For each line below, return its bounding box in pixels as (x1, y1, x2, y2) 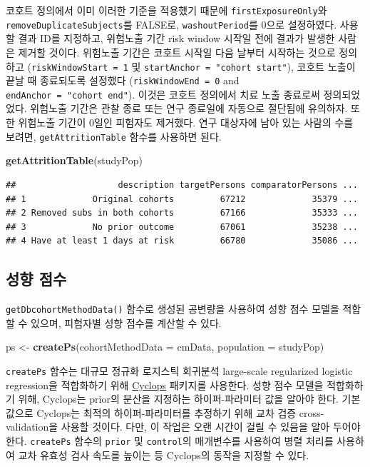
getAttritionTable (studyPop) (6, 153, 143, 168)
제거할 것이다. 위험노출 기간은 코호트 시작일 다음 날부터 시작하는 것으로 (18, 44, 336, 59)
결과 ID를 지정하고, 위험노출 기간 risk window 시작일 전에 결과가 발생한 (18, 31, 335, 46)
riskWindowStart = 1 (31, 62, 128, 73)
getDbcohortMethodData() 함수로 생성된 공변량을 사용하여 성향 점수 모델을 (6, 301, 339, 316)
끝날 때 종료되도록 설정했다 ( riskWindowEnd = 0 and (6, 73, 240, 88)
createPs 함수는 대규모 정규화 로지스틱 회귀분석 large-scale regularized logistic (6, 363, 353, 378)
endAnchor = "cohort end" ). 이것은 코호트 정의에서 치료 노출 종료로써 (6, 86, 320, 101)
